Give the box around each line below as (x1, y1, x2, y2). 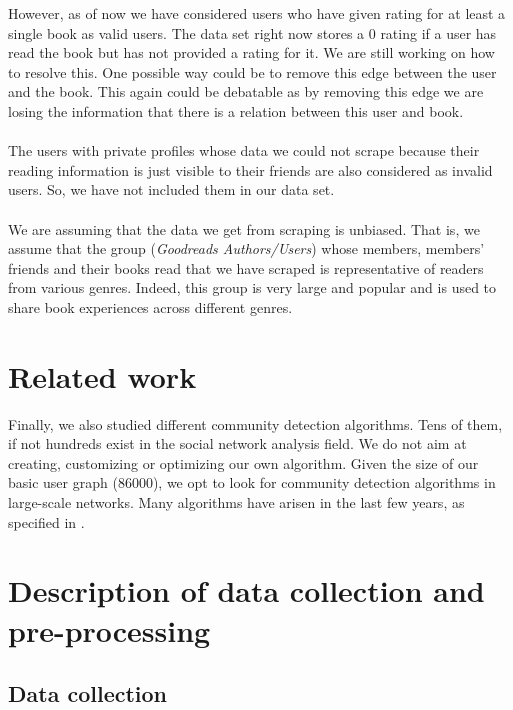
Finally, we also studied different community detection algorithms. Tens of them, (8, 413, 503, 434)
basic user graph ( (8, 472, 118, 493)
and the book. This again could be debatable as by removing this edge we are (8, 81, 484, 102)
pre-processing (8, 609, 211, 650)
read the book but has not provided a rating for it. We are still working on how (8, 42, 495, 63)
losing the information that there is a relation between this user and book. (8, 100, 464, 121)
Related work (8, 355, 197, 396)
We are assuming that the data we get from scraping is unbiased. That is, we (8, 218, 480, 239)
